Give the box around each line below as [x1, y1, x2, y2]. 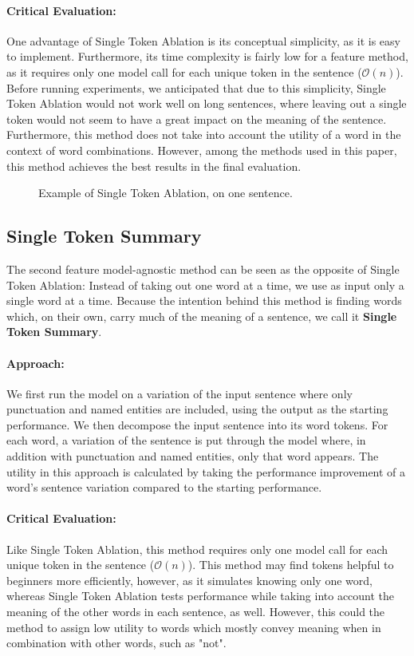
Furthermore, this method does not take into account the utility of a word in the [6, 126, 401, 143]
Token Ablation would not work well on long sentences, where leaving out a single [6, 95, 407, 112]
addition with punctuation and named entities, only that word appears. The [6, 448, 379, 464]
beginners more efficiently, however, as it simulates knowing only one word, [6, 571, 373, 588]
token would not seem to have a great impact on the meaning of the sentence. [6, 110, 387, 127]
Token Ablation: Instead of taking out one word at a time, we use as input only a [6, 276, 404, 293]
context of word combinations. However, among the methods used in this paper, [6, 141, 397, 158]
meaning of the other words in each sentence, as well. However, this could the [6, 603, 385, 620]
